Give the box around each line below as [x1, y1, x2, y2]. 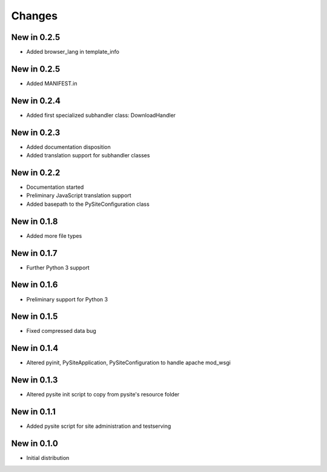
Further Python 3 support [26, 264, 90, 271]
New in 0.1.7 [11, 248, 58, 258]
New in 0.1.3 [11, 375, 58, 385]
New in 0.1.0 [11, 439, 59, 449]
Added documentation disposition [26, 143, 111, 151]
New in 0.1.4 [11, 343, 59, 353]
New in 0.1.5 [11, 312, 58, 322]
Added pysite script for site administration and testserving [26, 422, 171, 430]
